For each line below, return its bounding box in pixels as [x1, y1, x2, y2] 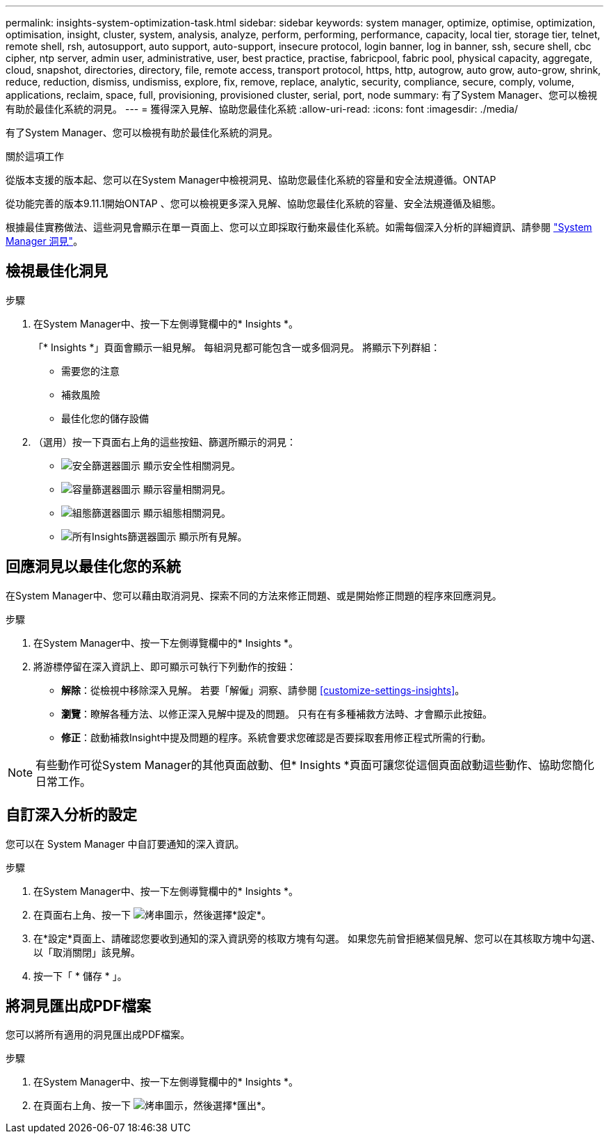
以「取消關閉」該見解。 [33, 946, 140, 958]
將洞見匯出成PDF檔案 [6, 996, 152, 1015]
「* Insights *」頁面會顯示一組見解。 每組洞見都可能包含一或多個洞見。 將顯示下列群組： [33, 341, 441, 353]
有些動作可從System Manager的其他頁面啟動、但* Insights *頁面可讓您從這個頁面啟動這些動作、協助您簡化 [35, 757, 594, 772]
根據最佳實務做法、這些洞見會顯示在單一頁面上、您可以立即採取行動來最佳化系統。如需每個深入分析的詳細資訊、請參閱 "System [6, 221, 592, 233]
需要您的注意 [61, 364, 120, 377]
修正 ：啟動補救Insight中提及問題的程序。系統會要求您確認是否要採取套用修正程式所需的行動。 [61, 731, 492, 743]
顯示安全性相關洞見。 [143, 459, 241, 471]
